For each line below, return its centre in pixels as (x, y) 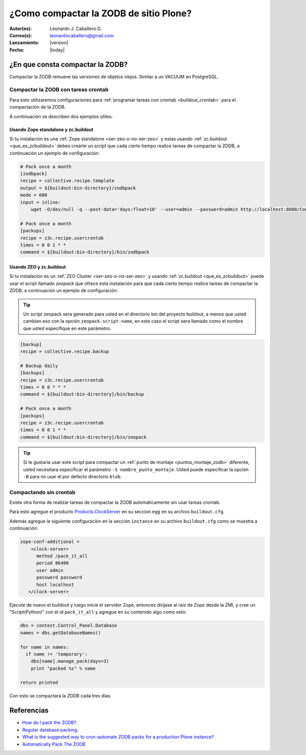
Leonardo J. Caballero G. (76, 29)
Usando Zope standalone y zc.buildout (52, 129)
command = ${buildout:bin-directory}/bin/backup (82, 394)
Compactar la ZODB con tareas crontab (59, 90)
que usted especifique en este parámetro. (67, 328)
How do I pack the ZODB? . (50, 723)
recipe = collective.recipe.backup (65, 352)
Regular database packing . (50, 730)
